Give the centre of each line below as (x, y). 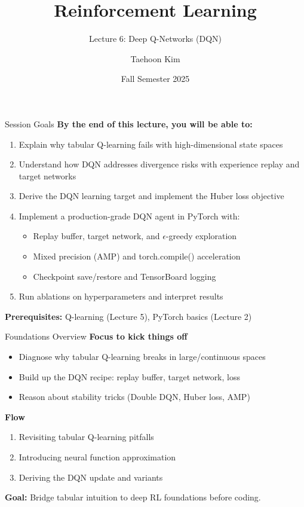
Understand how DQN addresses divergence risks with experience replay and (159, 164)
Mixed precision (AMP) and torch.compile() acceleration (137, 256)
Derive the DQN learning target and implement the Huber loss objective (151, 196)
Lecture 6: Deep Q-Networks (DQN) (155, 39)
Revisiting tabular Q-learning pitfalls (86, 437)
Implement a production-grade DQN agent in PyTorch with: (129, 216)
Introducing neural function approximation (97, 457)
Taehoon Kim (155, 58)
